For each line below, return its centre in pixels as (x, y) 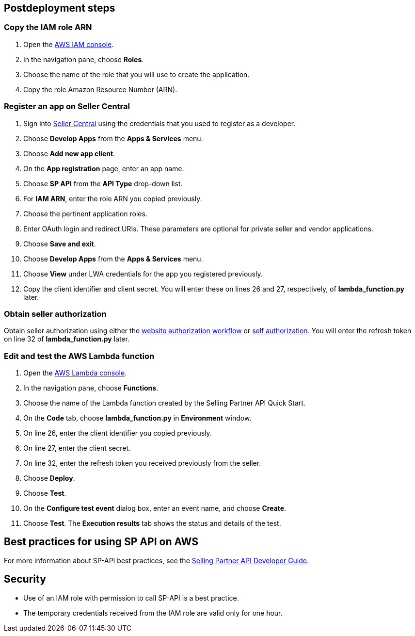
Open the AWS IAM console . (69, 44)
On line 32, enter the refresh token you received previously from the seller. (142, 463)
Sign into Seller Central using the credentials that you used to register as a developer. (160, 123)
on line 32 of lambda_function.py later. (67, 339)
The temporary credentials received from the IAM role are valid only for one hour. (153, 613)
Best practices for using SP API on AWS (101, 542)
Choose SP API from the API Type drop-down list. (103, 183)
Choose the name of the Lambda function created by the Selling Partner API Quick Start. (164, 403)
